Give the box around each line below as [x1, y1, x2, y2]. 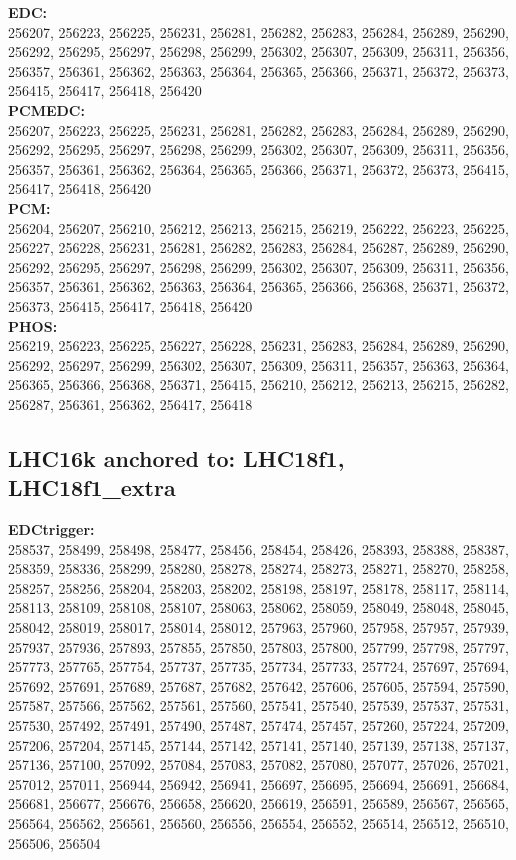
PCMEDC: [8, 99, 85, 120]
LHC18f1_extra [8, 472, 176, 503]
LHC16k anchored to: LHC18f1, [8, 442, 345, 473]
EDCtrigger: [8, 519, 95, 540]
